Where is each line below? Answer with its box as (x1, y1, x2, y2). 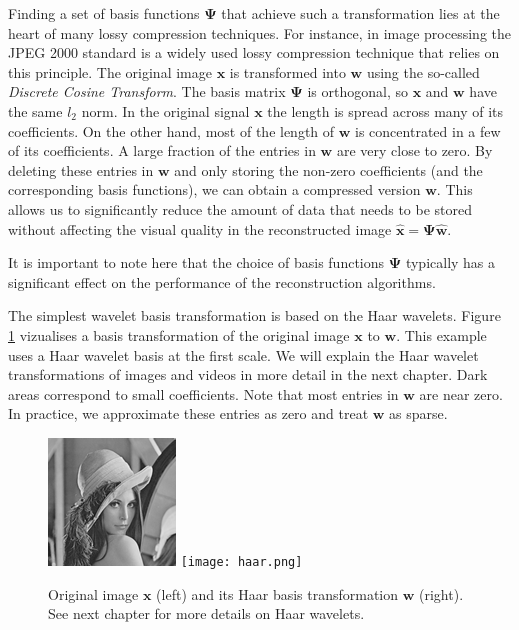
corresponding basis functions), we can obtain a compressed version (8, 179, 421, 200)
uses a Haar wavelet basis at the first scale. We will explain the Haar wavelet (8, 344, 479, 365)
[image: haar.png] (180, 554, 303, 569)
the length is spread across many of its (267, 100, 504, 121)
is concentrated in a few (355, 120, 501, 141)
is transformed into (229, 61, 346, 82)
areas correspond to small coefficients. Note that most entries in (8, 383, 399, 404)
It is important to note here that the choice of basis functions (8, 252, 385, 273)
